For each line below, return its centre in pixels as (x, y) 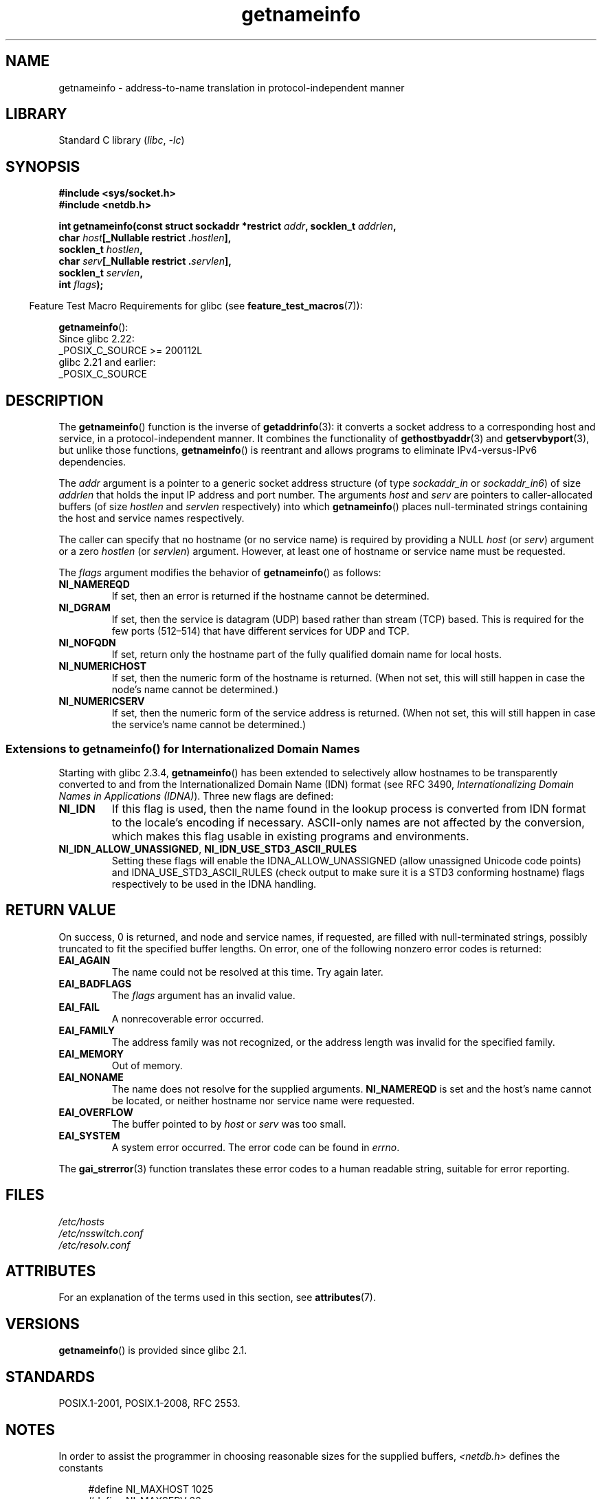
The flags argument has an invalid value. (203, 995)
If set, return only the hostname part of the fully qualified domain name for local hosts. (307, 655)
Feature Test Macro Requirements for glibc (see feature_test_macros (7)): (196, 306)
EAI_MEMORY (91, 1053)
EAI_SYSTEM (89, 1135)
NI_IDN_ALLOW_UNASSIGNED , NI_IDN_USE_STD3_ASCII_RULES (208, 849)
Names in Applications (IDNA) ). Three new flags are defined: (196, 796)
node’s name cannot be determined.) (195, 690)
